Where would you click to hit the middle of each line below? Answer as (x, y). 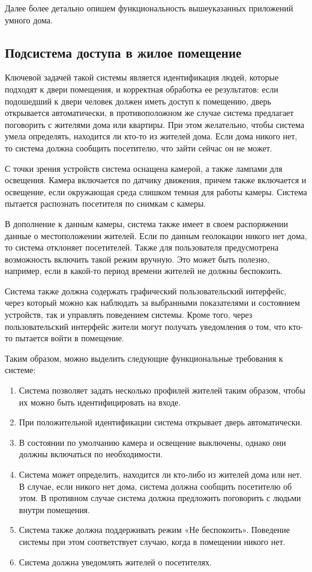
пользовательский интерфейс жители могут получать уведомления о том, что (145, 326)
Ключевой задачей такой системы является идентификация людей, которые (142, 77)
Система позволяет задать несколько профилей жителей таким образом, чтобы (162, 390)
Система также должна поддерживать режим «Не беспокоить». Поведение (154, 530)
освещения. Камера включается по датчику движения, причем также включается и (156, 180)
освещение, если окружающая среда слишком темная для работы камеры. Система (156, 191)
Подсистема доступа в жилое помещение (123, 52)
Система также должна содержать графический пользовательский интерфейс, (146, 291)
